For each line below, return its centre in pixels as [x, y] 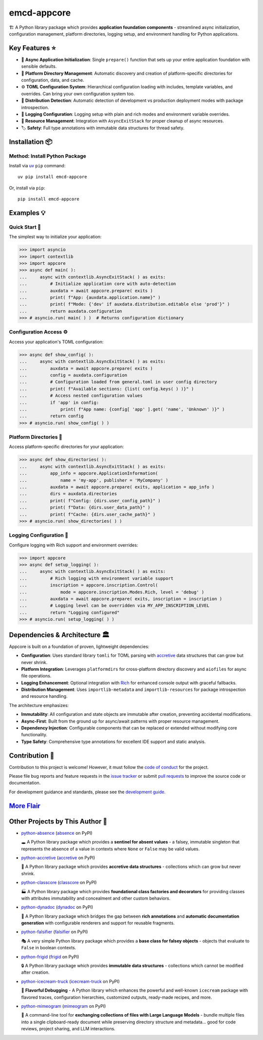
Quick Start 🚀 [25, 227]
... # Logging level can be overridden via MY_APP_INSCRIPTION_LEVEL [114, 606]
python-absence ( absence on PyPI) [57, 833]
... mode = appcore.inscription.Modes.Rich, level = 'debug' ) [112, 592]
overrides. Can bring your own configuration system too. [78, 94]
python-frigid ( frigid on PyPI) [50, 957]
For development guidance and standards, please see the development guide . [87, 792]
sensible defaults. [39, 66]
